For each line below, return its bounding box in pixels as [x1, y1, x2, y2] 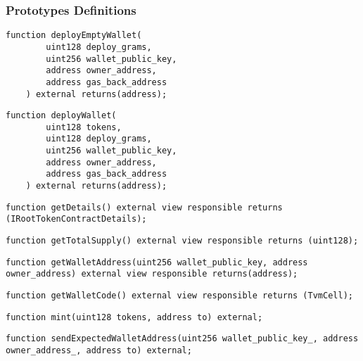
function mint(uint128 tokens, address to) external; [6, 312, 263, 322]
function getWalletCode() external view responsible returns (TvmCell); [6, 291, 353, 301]
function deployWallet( [6, 110, 117, 121]
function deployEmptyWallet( [6, 30, 142, 41]
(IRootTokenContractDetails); [6, 214, 147, 224]
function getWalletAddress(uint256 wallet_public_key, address [6, 257, 308, 267]
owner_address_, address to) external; [6, 346, 192, 355]
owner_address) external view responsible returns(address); [6, 269, 298, 279]
